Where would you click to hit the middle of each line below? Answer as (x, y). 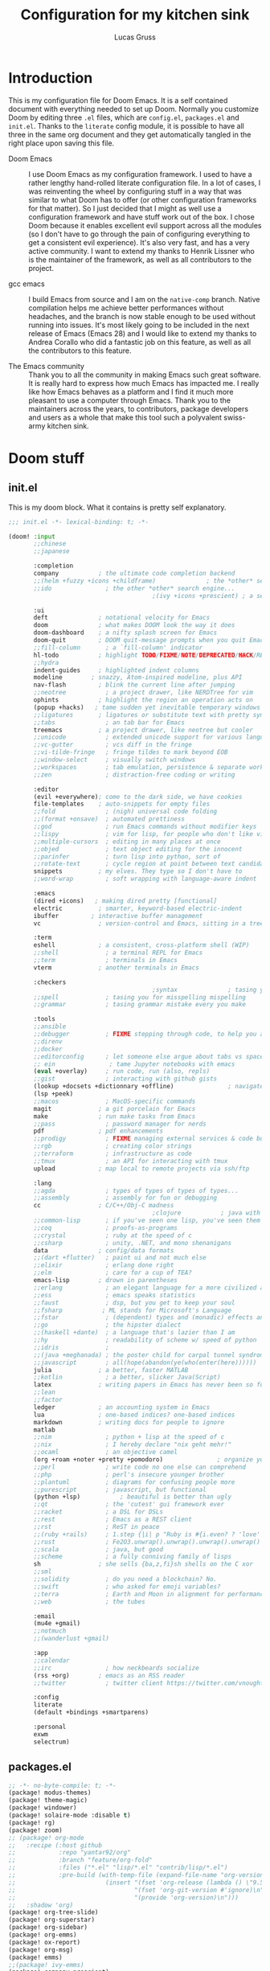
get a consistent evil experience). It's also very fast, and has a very (139, 242)
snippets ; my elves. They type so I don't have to (138, 871)
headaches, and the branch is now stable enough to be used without (142, 316)
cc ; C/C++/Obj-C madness (104, 1206)
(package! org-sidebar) (48, 1928)
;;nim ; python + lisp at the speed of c (129, 1437)
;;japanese (51, 551)
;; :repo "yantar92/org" (70, 1853)
